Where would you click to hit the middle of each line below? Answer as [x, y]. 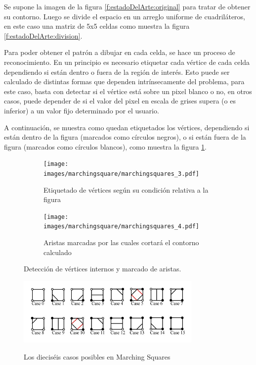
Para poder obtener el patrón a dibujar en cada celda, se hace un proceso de [120, 52]
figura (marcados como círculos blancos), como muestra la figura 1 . [105, 146]
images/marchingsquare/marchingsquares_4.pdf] [121, 227]
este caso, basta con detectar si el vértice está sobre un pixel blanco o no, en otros [128, 91]
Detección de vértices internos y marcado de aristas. [103, 269]
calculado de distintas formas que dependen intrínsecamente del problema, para [124, 81]
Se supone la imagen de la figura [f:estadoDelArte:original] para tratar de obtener [127, 6]
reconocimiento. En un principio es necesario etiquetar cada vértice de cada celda [127, 62]
